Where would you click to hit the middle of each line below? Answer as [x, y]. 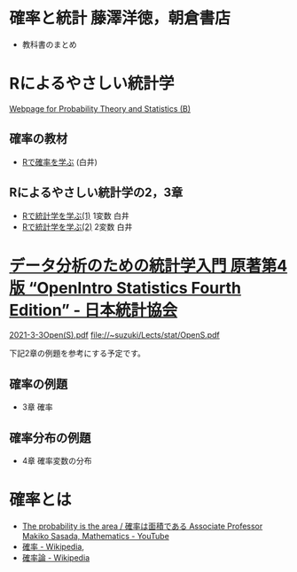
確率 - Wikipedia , [53, 547]
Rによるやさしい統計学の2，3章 [96, 193]
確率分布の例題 [50, 438]
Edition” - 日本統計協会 [94, 310]
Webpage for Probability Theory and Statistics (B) [100, 108]
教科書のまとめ [49, 44]
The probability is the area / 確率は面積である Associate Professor [142, 526]
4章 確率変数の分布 [57, 461]
